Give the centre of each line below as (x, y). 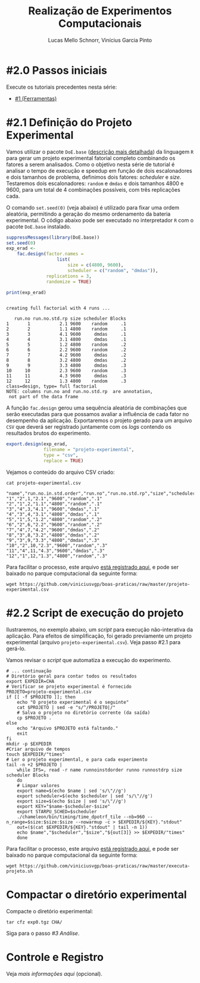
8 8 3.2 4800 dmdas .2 (66, 361)
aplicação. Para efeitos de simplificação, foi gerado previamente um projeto (99, 636)
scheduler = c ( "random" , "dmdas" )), (113, 270)
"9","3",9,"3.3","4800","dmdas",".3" (53, 540)
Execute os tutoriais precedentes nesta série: (62, 87)
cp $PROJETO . (34, 718)
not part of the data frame (43, 397)
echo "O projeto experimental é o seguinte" (73, 702)
